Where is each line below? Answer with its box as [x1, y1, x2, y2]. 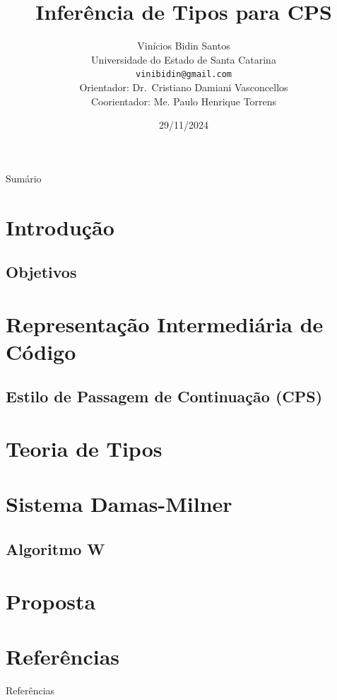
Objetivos [6, 261, 77, 283]
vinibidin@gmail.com [135, 69, 232, 80]
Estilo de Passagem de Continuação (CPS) [6, 385, 323, 407]
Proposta [6, 586, 96, 615]
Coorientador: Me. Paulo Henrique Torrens [90, 93, 277, 108]
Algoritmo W [6, 537, 105, 559]
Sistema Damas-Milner [6, 489, 232, 518]
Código [6, 337, 76, 366]
